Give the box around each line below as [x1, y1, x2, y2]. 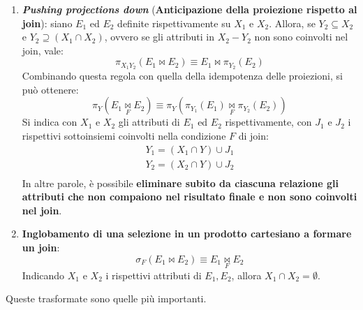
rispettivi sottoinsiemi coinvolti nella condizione [22, 128, 226, 143]
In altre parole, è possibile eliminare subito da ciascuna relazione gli [22, 175, 339, 190]
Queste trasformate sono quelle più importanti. [6, 291, 207, 306]
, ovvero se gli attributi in [104, 29, 215, 44]
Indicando [22, 267, 65, 282]
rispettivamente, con [225, 115, 312, 129]
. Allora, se [269, 15, 316, 30]
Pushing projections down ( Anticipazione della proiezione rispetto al [22, 2, 357, 16]
